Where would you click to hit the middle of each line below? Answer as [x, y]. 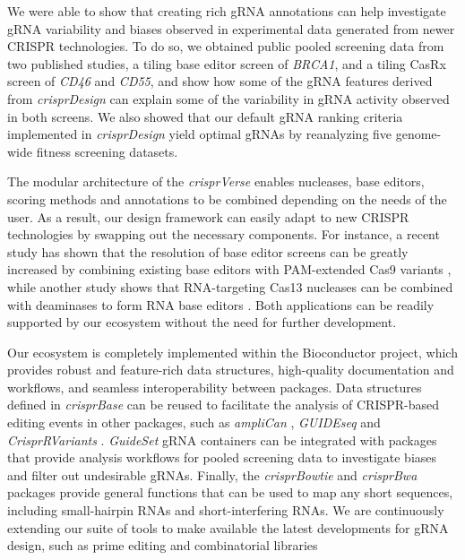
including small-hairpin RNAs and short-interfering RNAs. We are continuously [226, 510]
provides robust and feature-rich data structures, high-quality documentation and [231, 370]
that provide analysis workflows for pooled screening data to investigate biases [222, 457]
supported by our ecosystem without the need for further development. [202, 322]
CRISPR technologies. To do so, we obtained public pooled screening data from [226, 46]
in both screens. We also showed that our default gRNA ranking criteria [205, 116]
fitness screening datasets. [107, 151]
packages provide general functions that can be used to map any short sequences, [230, 492]
